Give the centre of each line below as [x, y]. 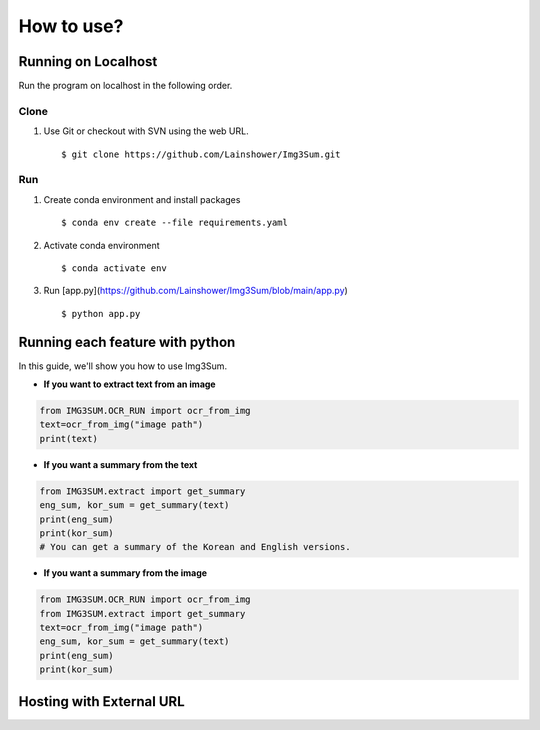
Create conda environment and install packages [142, 199]
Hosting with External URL [101, 701]
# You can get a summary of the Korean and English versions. [195, 547]
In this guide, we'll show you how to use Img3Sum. [123, 366]
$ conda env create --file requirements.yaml [175, 223]
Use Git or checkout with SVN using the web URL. [146, 131]
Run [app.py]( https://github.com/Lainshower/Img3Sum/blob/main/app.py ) [196, 291]
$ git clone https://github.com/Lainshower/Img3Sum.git [201, 154]
